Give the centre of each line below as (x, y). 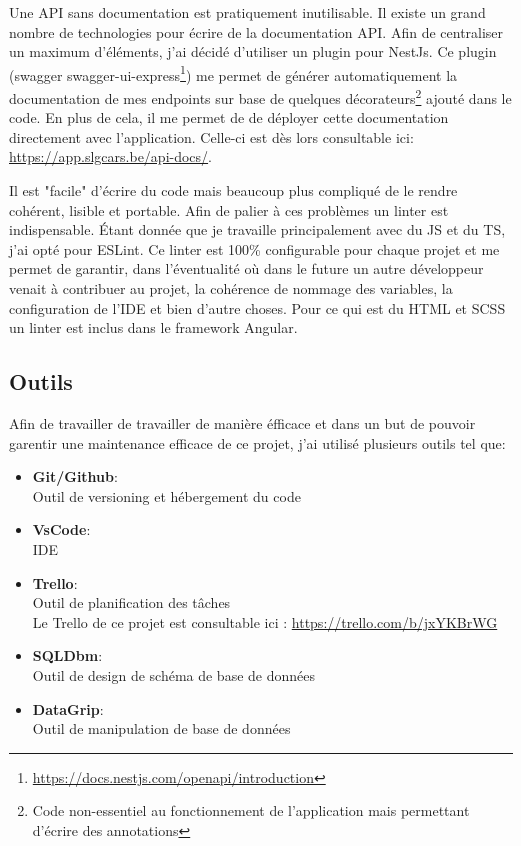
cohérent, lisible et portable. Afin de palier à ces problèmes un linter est (229, 209)
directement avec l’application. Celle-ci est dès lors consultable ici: (211, 136)
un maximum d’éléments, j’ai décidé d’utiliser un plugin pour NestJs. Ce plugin (253, 51)
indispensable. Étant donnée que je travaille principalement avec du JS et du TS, (257, 229)
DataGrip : (68, 708)
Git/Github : (75, 476)
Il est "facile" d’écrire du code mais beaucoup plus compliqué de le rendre (233, 190)
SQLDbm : (67, 655)
